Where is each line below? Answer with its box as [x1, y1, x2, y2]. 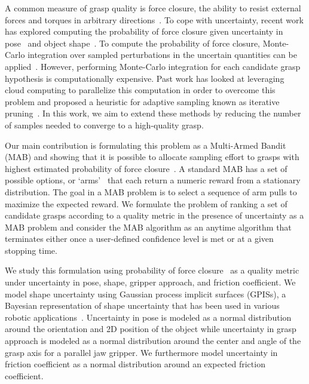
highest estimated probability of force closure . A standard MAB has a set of [5, 162, 287, 174]
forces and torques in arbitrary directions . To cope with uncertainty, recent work [5, 13, 304, 26]
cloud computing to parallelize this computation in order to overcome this [5, 84, 276, 96]
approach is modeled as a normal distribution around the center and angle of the [5, 334, 301, 347]
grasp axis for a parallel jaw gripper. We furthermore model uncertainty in [5, 346, 278, 358]
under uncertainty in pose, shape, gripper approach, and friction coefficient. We [5, 276, 296, 288]
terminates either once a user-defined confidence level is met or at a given [5, 232, 274, 245]
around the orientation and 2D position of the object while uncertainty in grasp [5, 322, 296, 335]
